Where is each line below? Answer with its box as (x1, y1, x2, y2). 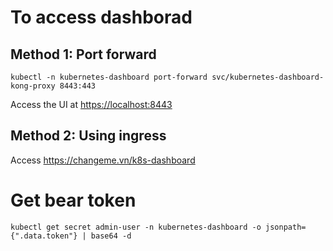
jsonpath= (265, 222, 307, 232)
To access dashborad (10, 6, 193, 29)
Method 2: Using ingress (10, 127, 167, 145)
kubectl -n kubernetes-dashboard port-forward (10, 72, 208, 82)
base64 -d (90, 231, 132, 241)
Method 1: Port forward (10, 46, 157, 63)
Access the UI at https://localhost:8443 (10, 99, 173, 110)
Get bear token (10, 189, 137, 211)
